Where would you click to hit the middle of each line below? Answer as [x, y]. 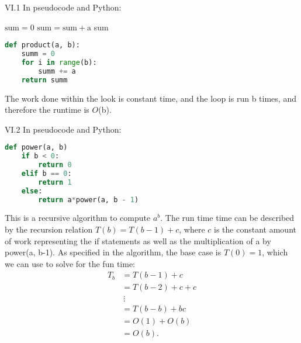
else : [32, 191]
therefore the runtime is [47, 110]
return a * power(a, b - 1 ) [89, 200]
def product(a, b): [42, 45]
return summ [44, 80]
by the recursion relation [49, 229]
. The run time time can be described [227, 218]
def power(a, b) [36, 148]
